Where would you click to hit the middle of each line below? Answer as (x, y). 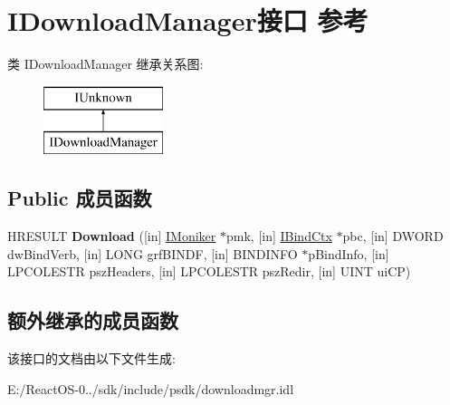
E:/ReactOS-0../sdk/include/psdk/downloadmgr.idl (151, 388)
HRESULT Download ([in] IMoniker (112, 236)
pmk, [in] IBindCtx (279, 236)
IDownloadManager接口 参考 (188, 20)
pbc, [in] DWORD (393, 236)
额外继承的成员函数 (93, 320)
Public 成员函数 (80, 198)
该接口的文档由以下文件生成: (91, 358)
